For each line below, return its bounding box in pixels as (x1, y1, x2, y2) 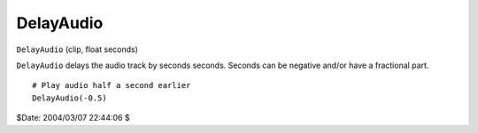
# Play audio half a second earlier (32, 80, 191, 91)
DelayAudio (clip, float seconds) (16, 44, 139, 55)
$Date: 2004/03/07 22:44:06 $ (16, 113, 130, 123)
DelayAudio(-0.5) (32, 92, 107, 103)
